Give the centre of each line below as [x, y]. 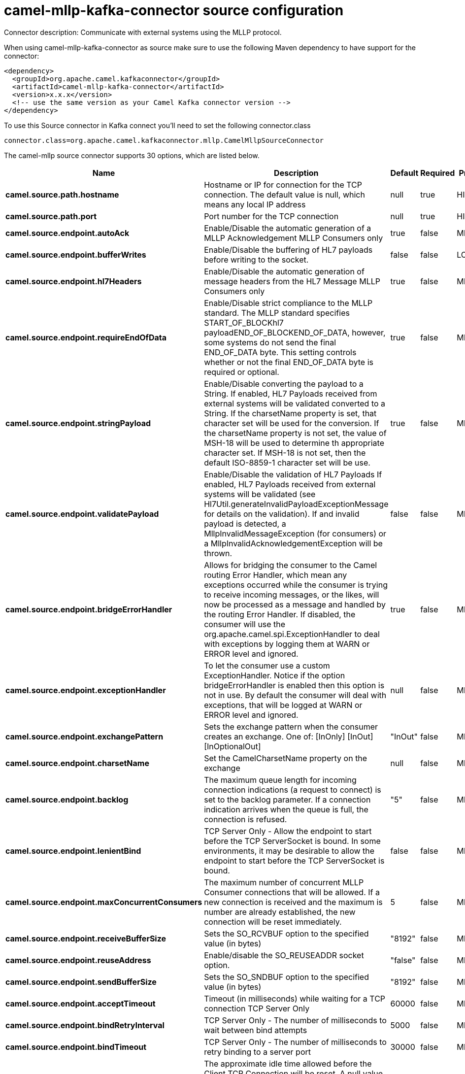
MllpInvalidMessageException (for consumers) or [295, 533]
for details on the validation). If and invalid [282, 514]
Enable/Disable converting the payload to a [284, 384]
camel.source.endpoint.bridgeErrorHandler [89, 609]
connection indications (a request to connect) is [293, 789]
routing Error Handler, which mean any [276, 575]
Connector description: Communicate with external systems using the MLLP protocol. [143, 32]
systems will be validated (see [260, 494]
